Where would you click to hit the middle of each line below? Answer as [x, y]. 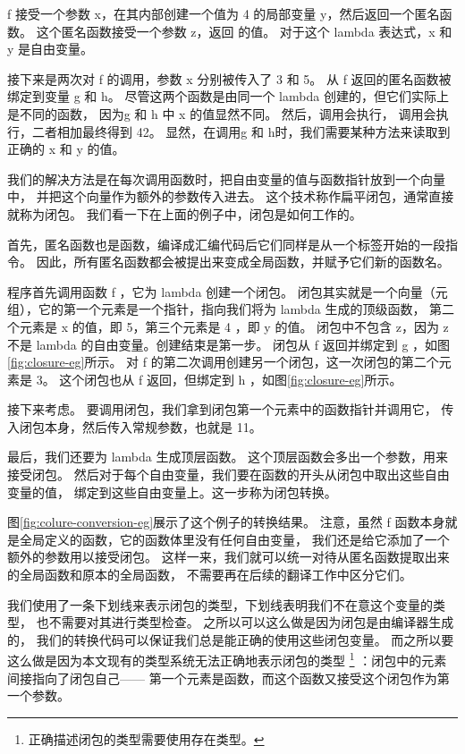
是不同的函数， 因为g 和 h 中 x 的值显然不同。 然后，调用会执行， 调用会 [222, 113]
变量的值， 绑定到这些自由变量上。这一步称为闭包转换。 [172, 491]
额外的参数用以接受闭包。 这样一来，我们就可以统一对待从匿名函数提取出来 [228, 557]
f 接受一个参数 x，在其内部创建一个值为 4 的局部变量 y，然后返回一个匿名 [224, 13]
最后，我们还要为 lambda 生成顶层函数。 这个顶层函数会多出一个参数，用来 [228, 457]
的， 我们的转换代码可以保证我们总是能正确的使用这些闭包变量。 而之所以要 [231, 639]
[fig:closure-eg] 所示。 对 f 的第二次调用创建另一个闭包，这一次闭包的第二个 [223, 362]
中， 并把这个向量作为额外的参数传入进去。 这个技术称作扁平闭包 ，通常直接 [231, 196]
